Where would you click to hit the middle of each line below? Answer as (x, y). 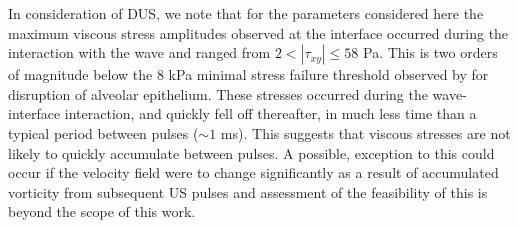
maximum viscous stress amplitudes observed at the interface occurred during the (258, 32)
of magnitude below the (80, 74)
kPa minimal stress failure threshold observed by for (328, 74)
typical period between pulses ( (103, 132)
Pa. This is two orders (430, 52)
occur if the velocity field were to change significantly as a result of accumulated (253, 172)
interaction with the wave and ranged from (139, 52)
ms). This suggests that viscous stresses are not (365, 132)
